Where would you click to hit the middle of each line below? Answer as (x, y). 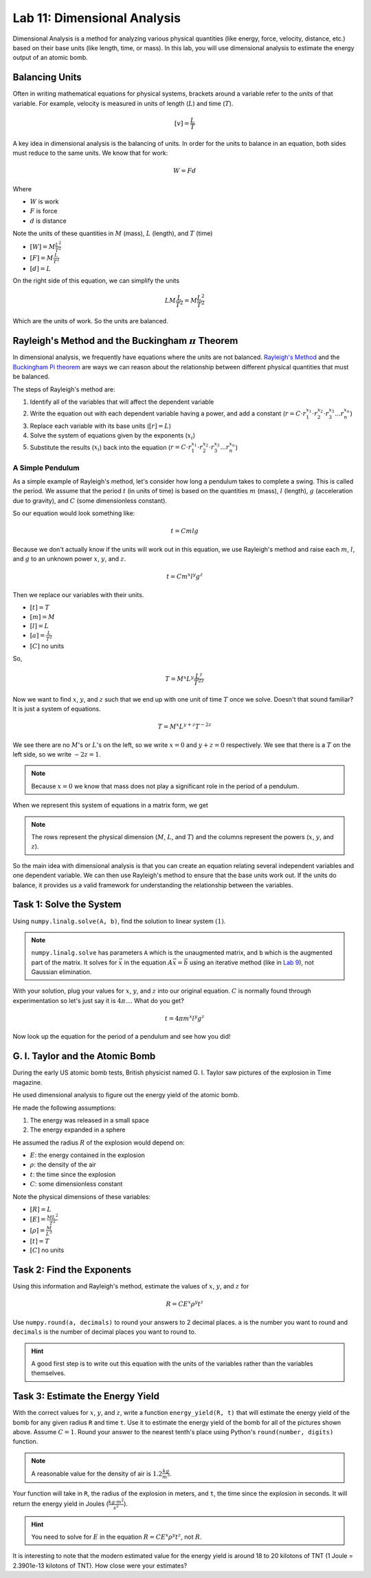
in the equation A (148, 962)
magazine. (27, 1082)
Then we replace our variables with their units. (78, 594)
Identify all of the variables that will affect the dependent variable (122, 402)
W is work (44, 201)
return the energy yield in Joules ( (61, 1504)
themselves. (48, 1373)
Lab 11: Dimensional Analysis (97, 18)
